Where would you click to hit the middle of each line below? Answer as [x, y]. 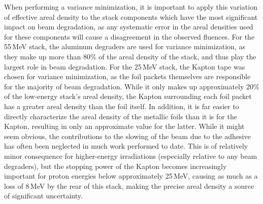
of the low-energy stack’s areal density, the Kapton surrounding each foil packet [128, 96]
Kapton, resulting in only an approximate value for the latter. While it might [124, 126]
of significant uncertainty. [43, 196]
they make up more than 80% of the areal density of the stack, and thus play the [130, 56]
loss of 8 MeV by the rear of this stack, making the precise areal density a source [129, 185]
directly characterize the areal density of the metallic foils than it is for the [121, 116]
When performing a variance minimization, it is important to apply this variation [131, 7]
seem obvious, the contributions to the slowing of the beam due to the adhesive [127, 136]
